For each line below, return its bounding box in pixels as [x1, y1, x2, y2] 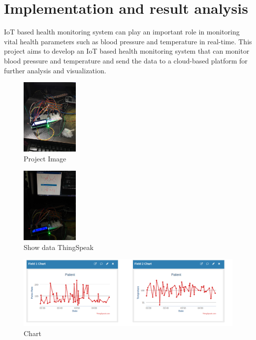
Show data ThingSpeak [24, 242, 94, 252]
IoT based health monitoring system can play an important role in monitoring [4, 27, 240, 37]
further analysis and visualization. [4, 65, 106, 75]
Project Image [24, 154, 66, 164]
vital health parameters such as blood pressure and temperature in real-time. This [4, 36, 252, 46]
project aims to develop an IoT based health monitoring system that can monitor [4, 46, 250, 56]
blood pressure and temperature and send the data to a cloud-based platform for [4, 55, 248, 65]
